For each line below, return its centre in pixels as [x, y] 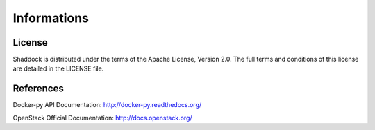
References [38, 89]
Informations [51, 18]
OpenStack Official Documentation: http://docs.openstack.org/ [102, 118]
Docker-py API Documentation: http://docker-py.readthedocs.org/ [107, 105]
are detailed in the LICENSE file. [58, 68]
